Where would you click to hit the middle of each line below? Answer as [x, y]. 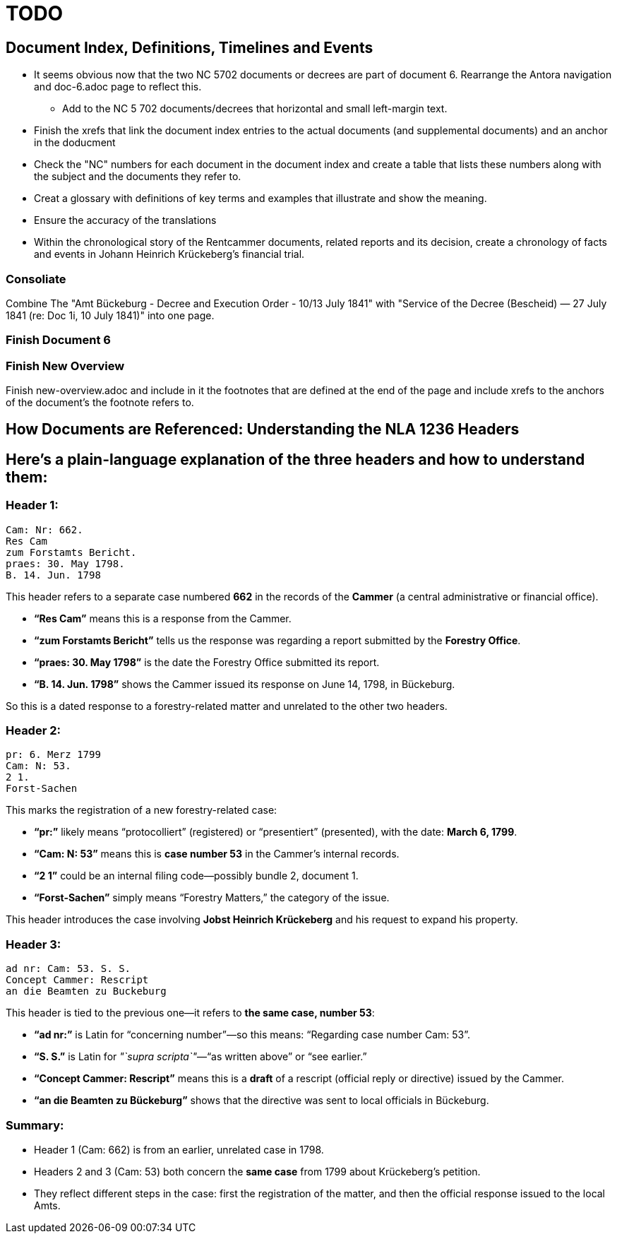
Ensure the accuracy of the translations [125, 220]
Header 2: [33, 731]
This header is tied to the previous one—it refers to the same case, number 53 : [190, 1013]
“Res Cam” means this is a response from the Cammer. [163, 618]
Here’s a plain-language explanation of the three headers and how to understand [295, 459]
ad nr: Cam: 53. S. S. [68, 969]
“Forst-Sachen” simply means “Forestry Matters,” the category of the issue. [212, 898]
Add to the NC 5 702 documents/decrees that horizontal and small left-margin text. [255, 109]
